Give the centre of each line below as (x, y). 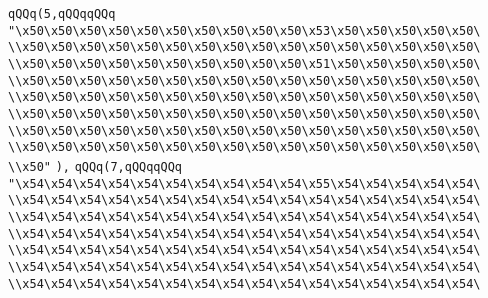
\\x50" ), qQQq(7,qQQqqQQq (95, 166)
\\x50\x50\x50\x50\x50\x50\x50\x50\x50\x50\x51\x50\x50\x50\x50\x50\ (244, 63)
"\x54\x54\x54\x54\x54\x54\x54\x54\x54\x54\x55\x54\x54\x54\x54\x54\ (244, 183)
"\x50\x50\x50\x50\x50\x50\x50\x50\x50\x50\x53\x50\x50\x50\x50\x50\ (244, 30)
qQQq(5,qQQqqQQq (62, 14)
